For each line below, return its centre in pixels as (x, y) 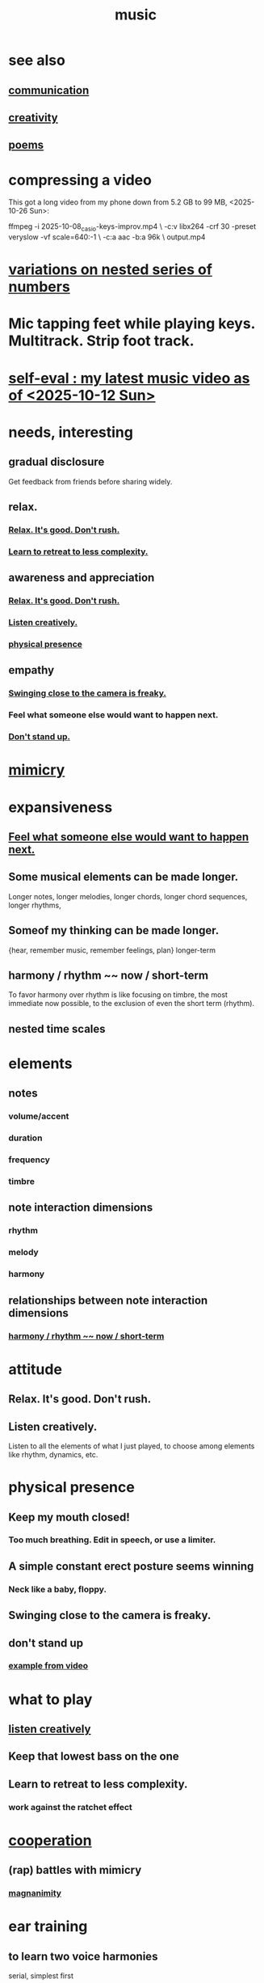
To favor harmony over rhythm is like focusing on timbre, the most (118, 995)
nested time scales (57, 1029)
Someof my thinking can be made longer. (114, 930)
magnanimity (35, 1893)
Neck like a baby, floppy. (58, 1589)
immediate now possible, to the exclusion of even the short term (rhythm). (132, 1004)
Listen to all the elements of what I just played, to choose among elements (132, 1446)
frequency (29, 1160)
